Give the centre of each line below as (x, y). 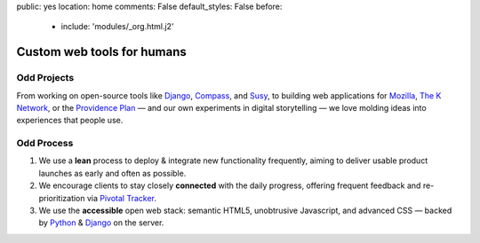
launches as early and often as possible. (112, 173)
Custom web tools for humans (101, 52)
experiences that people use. (70, 121)
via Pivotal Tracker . (122, 198)
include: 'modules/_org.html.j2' (117, 27)
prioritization (62, 198)
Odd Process (45, 144)
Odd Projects (45, 78)
